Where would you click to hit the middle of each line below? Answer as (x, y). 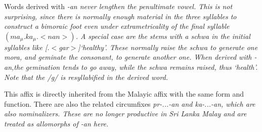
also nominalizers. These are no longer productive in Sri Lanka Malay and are (125, 114)
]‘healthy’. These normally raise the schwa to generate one (168, 47)
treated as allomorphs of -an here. (56, 123)
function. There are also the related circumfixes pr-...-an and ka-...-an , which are (130, 103)
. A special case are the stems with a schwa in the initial (163, 36)
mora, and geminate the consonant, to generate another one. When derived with (128, 57)
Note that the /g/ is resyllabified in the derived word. (86, 77)
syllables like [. (27, 47)
